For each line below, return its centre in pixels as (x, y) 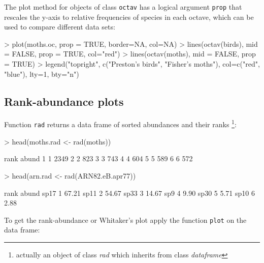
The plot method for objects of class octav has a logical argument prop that (123, 7)
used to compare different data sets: (60, 27)
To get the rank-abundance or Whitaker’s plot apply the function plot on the (125, 220)
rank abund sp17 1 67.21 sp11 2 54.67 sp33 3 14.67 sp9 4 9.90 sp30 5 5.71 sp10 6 (129, 193)
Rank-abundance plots (64, 101)
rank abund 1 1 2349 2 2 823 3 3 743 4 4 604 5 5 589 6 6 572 (98, 158)
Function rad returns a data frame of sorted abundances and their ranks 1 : (120, 124)
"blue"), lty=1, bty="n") (42, 74)
